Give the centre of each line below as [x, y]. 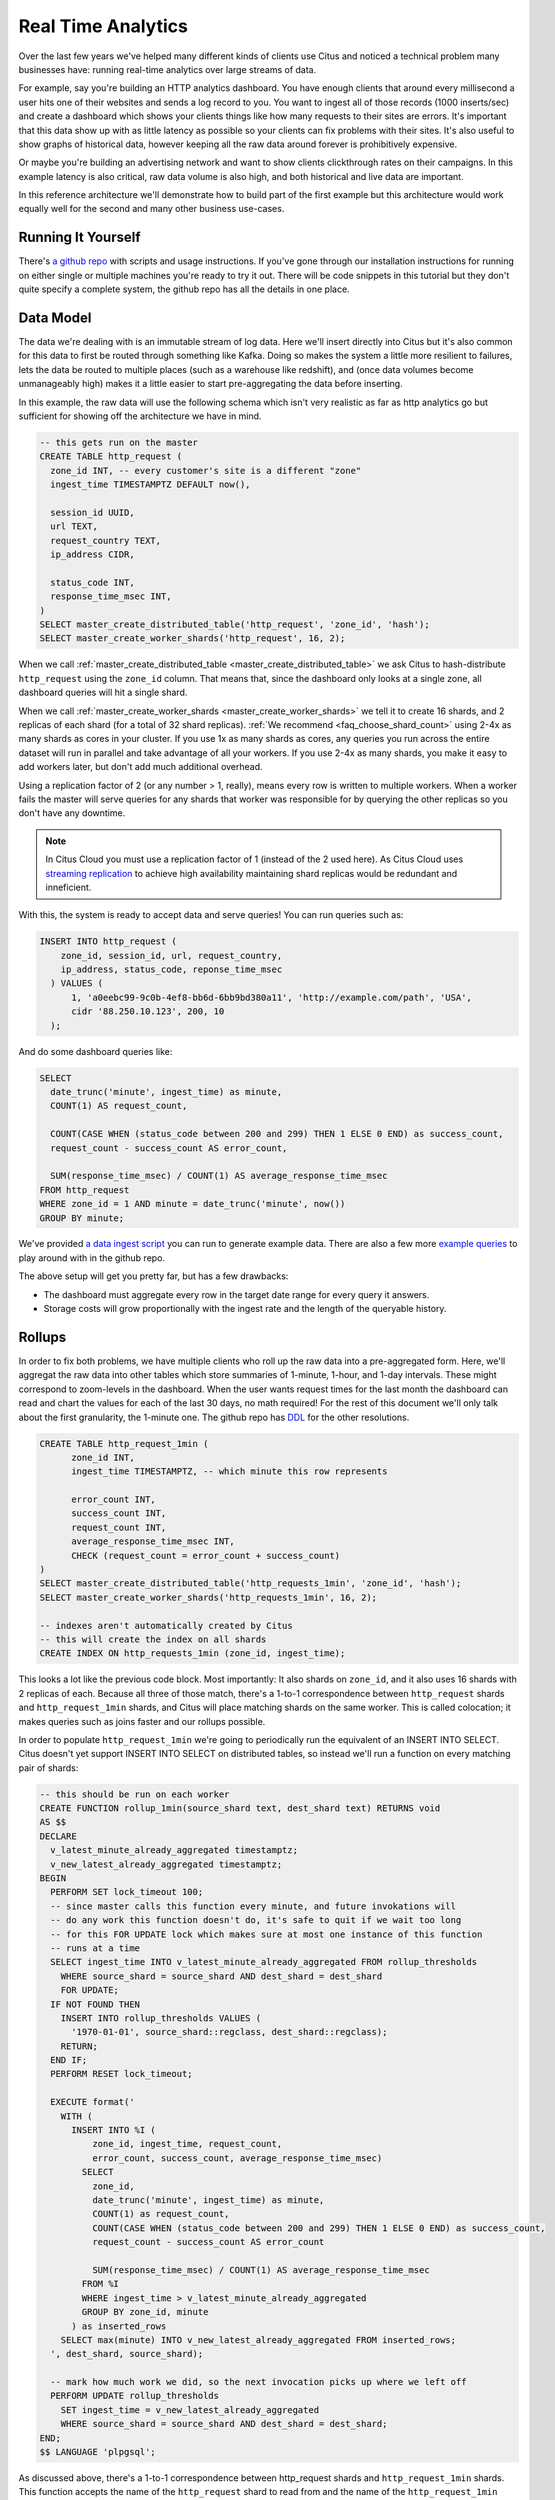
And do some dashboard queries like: [95, 1051]
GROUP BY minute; [82, 1218]
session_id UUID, [92, 512]
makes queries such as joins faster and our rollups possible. [142, 1721]
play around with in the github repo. [91, 1257]
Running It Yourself [79, 237]
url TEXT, [74, 526]
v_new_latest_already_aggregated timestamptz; [166, 1864]
